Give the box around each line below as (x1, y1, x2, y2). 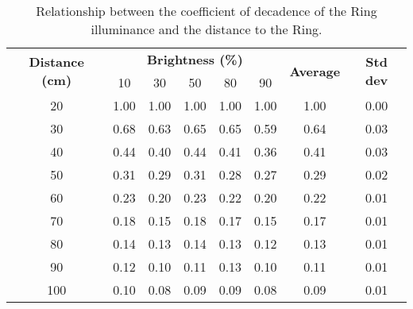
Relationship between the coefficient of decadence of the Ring (36, 2, 377, 20)
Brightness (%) (147, 50, 243, 68)
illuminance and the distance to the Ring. (91, 20, 322, 38)
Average (289, 61, 341, 80)
